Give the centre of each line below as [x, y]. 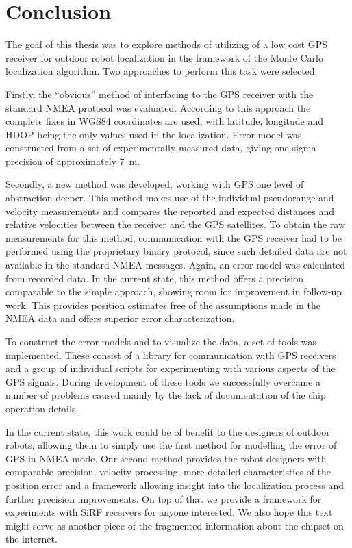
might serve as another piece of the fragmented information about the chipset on [175, 525]
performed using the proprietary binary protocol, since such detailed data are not [176, 251]
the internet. [32, 539]
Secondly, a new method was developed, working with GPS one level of [155, 184]
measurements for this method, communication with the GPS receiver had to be [174, 237]
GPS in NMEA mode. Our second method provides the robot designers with [166, 458]
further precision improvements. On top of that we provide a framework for [164, 498]
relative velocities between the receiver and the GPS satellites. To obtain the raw [176, 224]
